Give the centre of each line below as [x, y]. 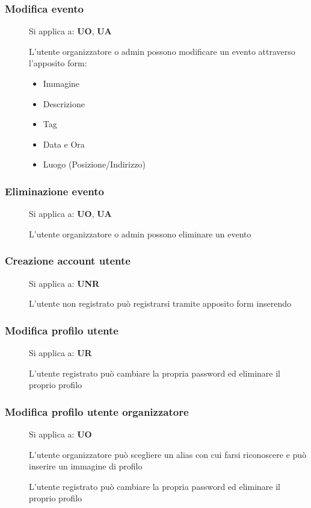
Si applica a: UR [60, 353]
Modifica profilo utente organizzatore [97, 411]
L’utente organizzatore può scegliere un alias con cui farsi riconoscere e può [168, 454]
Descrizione [64, 103]
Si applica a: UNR [64, 283]
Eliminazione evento [54, 191]
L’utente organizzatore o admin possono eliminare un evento [140, 234]
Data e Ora [64, 144]
